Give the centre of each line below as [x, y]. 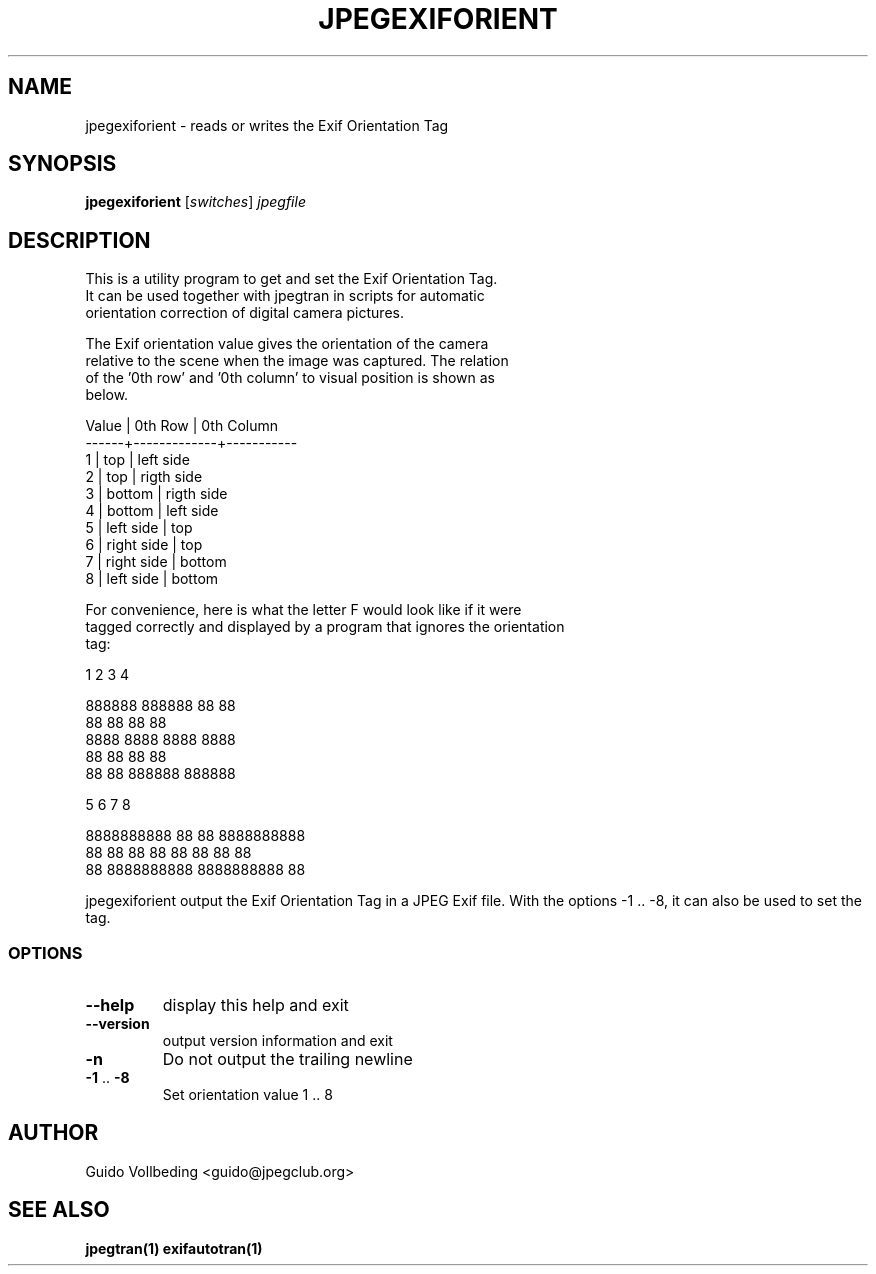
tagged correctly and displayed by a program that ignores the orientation [325, 627]
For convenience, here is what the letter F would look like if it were [303, 610]
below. [107, 395]
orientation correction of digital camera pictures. [244, 313]
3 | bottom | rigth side [156, 494]
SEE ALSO [59, 1210]
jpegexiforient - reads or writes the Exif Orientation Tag [267, 125]
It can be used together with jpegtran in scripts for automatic [285, 296]
